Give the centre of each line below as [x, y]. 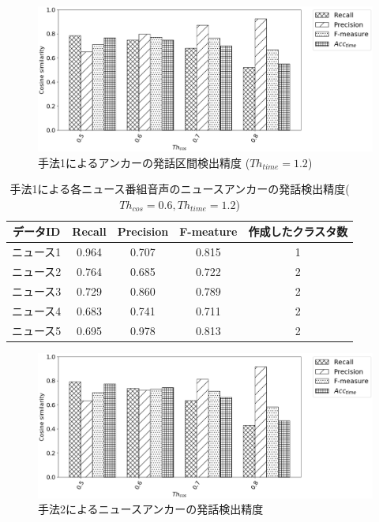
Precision [143, 231]
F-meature [208, 231]
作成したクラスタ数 [298, 231]
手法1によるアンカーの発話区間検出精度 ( [144, 162]
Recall [89, 231]
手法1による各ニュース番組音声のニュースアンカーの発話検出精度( [180, 189]
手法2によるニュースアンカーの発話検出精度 [151, 509]
